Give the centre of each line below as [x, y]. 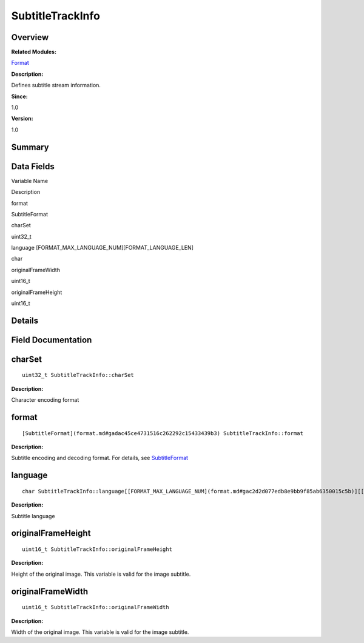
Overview [30, 37]
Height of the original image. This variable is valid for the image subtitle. [101, 574]
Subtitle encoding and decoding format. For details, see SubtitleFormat [99, 458]
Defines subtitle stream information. [56, 85]
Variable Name [30, 181]
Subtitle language [33, 516]
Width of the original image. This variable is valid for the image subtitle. [100, 632]
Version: [22, 119]
